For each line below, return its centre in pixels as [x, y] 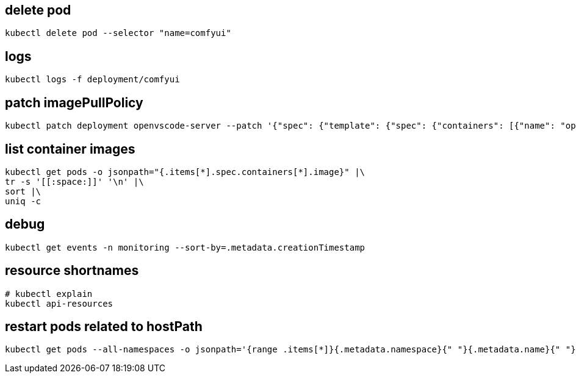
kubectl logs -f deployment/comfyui [92, 80]
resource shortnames [72, 271]
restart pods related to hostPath [104, 327]
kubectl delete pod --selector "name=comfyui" [118, 33]
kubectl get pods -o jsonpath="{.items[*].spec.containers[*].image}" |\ [185, 172]
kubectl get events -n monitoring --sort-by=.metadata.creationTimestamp [185, 247]
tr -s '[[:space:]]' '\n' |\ [74, 181]
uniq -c [23, 201]
